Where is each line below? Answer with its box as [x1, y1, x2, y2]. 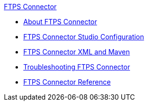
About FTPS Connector [23, 17, 98, 26]
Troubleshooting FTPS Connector [23, 63, 130, 71]
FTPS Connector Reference [23, 78, 111, 86]
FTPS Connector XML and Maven [23, 48, 130, 56]
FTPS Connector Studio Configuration [23, 33, 144, 41]
